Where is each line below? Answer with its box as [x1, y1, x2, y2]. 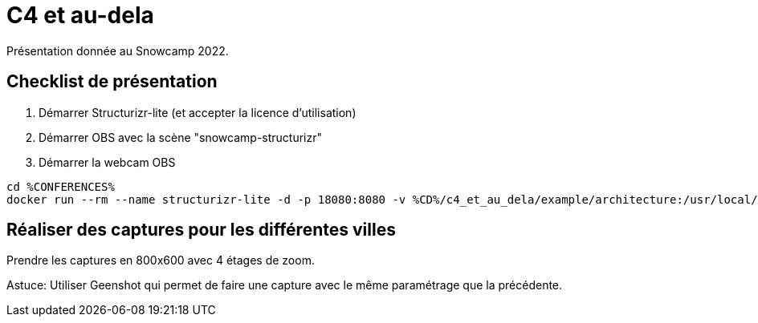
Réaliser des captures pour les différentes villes [6, 220, 396, 240]
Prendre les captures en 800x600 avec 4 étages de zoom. [6, 253, 315, 268]
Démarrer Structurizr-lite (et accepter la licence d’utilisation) [39, 105, 357, 119]
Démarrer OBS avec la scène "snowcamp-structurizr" [39, 130, 323, 144]
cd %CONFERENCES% [6, 180, 115, 193]
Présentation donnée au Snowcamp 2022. [6, 43, 229, 58]
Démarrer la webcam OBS [39, 155, 176, 169]
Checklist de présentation [6, 71, 218, 92]
